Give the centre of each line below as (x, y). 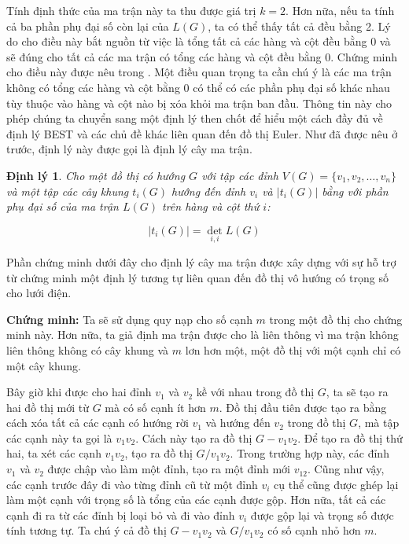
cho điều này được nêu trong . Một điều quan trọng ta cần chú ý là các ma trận (199, 72)
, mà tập (379, 423)
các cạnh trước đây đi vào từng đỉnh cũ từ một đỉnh (132, 484)
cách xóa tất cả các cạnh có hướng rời (98, 423)
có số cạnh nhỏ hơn (314, 530)
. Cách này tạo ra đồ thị (194, 437)
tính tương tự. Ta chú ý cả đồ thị (87, 530)
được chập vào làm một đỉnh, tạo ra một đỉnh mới (169, 469)
